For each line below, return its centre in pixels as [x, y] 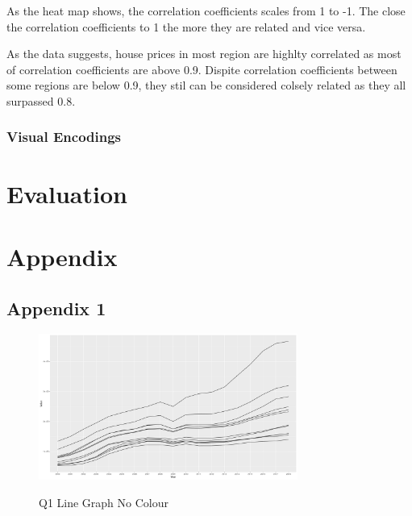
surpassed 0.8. [41, 100]
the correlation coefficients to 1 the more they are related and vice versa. [186, 26]
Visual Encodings [64, 137]
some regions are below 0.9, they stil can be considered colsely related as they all [206, 85]
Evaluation [67, 193]
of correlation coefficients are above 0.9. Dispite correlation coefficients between [202, 69]
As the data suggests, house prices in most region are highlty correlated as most [204, 54]
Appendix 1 [56, 308]
